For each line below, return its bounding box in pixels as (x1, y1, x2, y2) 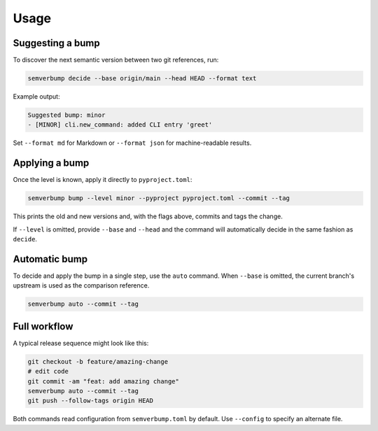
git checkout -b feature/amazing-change (27, 358, 168, 365)
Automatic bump (13, 253, 87, 265)
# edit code (27, 367, 69, 376)
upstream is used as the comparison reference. (13, 281, 150, 290)
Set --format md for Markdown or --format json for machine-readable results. (13, 139, 252, 147)
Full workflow (13, 320, 73, 332)
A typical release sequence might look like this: (13, 339, 149, 347)
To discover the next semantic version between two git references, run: (13, 56, 219, 64)
